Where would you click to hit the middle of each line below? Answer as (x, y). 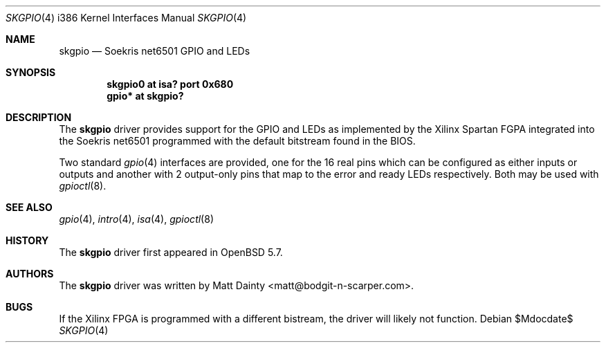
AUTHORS (30, 274)
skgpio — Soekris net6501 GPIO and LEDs (155, 51)
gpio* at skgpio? (145, 96)
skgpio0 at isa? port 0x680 (170, 84)
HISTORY (27, 240)
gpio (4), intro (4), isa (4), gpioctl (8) (136, 219)
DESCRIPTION (39, 117)
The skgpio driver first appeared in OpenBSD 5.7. (171, 252)
